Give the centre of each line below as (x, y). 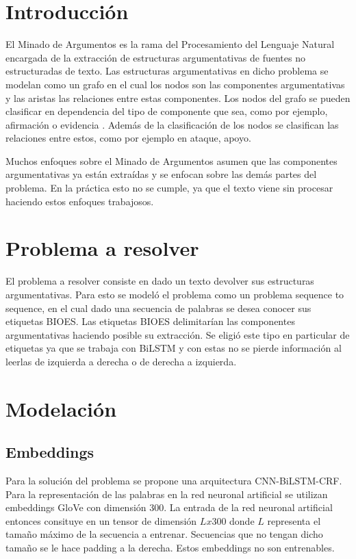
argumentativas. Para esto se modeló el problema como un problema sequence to (175, 294)
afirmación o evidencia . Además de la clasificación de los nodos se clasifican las (172, 124)
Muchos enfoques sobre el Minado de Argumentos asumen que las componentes (171, 160)
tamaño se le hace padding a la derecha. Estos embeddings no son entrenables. (170, 548)
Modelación (61, 408)
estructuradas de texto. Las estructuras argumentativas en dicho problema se (167, 71)
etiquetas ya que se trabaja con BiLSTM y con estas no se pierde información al (174, 348)
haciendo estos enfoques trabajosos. (80, 201)
